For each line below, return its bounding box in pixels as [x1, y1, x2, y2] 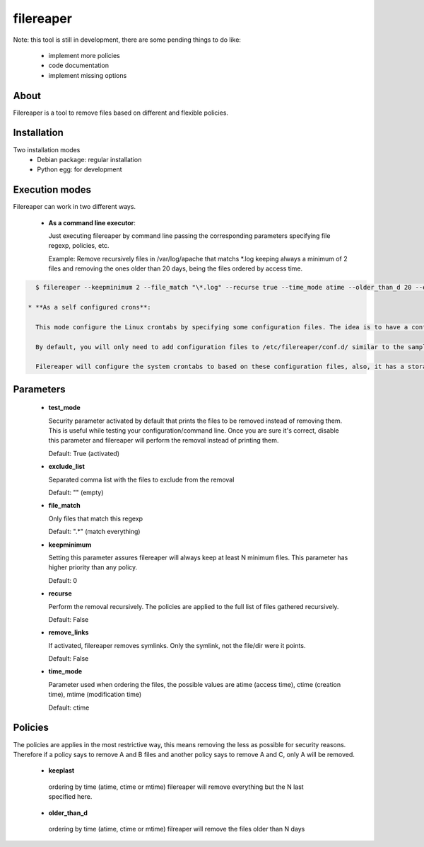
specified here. [48, 792, 93, 801]
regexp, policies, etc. [48, 241, 110, 250]
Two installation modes [13, 145, 81, 154]
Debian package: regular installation [37, 155, 142, 164]
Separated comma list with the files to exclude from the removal [48, 475, 235, 484]
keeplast [48, 766, 75, 775]
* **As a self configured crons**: [28, 303, 151, 311]
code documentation [48, 61, 110, 70]
